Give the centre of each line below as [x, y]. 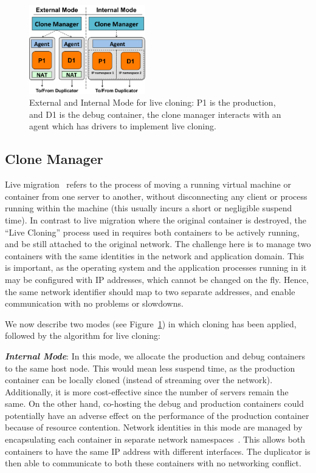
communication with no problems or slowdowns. [94, 303]
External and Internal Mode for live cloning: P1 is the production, [153, 102]
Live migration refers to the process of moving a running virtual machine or [148, 184]
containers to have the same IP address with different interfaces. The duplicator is [158, 451]
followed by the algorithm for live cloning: [83, 335]
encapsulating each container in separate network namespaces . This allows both [155, 439]
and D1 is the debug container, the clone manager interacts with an [155, 114]
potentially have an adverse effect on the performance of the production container [157, 415]
